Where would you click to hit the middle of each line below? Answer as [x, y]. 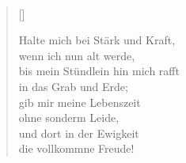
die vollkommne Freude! [76, 148]
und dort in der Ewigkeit [79, 133]
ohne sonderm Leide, [69, 118]
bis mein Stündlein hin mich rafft [99, 71]
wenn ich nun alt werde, [77, 55]
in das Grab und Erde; [73, 87]
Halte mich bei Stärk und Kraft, [97, 40]
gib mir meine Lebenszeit [80, 102]
